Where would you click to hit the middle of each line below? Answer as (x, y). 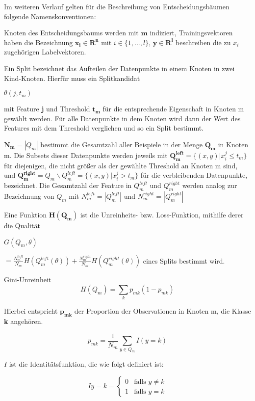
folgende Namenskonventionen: (50, 16)
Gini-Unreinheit (28, 280)
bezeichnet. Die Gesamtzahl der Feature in (68, 185)
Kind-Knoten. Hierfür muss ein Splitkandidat (72, 78)
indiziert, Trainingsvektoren (191, 33)
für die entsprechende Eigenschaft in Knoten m (173, 109)
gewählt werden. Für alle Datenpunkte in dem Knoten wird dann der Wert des (122, 118)
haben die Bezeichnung (38, 42)
